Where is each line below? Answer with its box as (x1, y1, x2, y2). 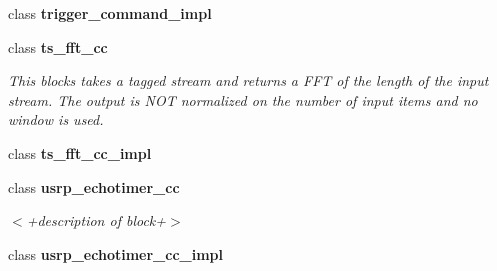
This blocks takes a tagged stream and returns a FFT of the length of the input (8, 70, 489, 91)
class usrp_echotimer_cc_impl (8, 243, 224, 264)
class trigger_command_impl (8, 3, 212, 23)
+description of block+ (26, 210, 167, 231)
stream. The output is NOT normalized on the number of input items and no (8, 89, 478, 110)
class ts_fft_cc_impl (8, 142, 152, 163)
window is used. (8, 109, 104, 130)
